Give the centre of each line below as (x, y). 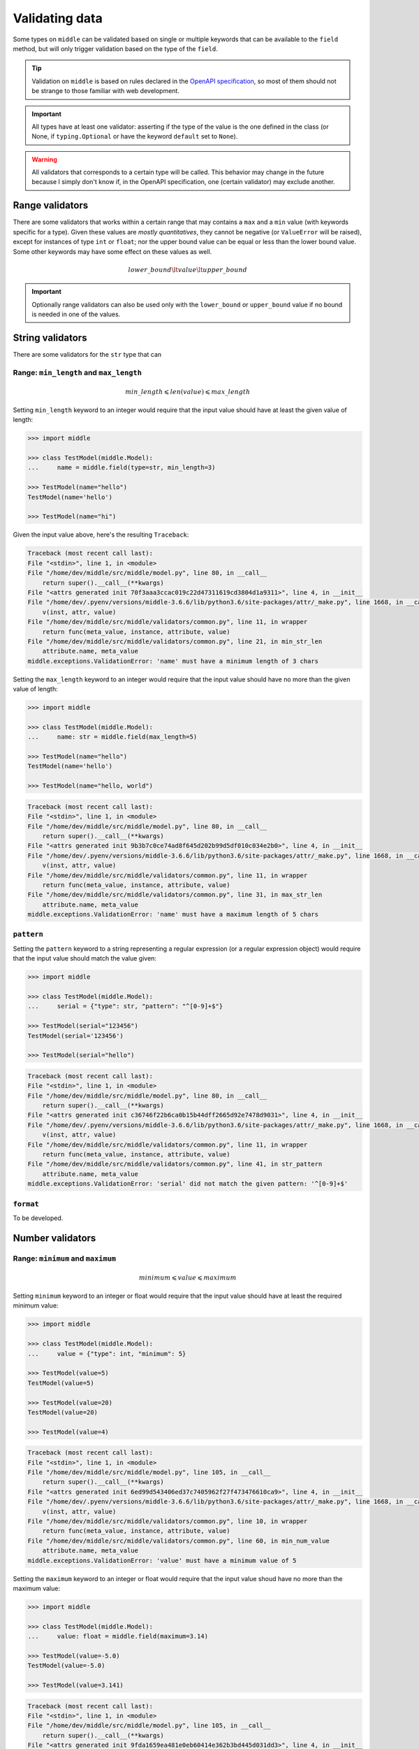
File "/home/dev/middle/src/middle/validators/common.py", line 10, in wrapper (168, 1521)
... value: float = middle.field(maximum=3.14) (118, 1636)
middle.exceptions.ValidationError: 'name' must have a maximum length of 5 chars (173, 914)
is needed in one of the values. (76, 314)
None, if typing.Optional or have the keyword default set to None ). (135, 136)
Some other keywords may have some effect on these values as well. (112, 251)
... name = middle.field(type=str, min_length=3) (122, 468)
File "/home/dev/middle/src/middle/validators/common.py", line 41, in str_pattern (175, 1164)
